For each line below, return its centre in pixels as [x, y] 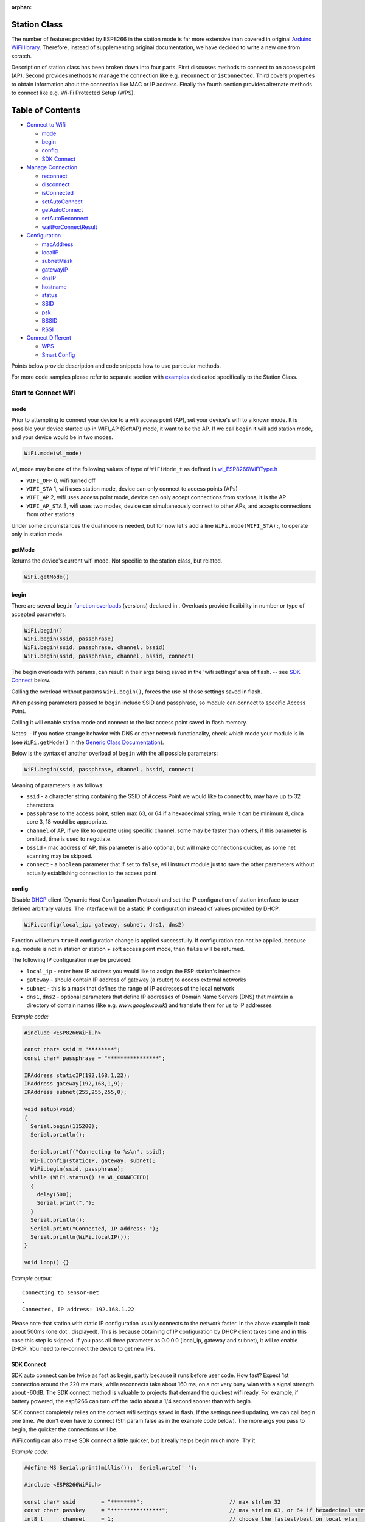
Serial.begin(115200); [64, 1126]
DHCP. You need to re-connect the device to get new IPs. [83, 1348]
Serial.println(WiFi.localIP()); [80, 1237]
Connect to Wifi [46, 125]
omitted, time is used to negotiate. [69, 839]
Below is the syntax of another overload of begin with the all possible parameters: [115, 753]
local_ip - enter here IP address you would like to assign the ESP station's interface [134, 971]
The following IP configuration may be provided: [71, 960]
